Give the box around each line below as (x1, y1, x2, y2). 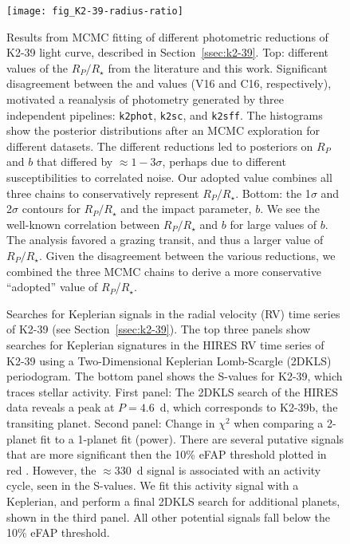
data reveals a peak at (6, 399, 115, 416)
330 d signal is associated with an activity (114, 461, 321, 478)
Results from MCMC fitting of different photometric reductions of (6, 28, 328, 45)
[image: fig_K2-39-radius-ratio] (6, 6, 183, 17)
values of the (6, 59, 69, 76)
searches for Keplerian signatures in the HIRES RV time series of (6, 337, 324, 353)
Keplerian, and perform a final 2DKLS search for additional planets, (6, 492, 340, 509)
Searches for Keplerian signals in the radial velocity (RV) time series (6, 305, 340, 321)
